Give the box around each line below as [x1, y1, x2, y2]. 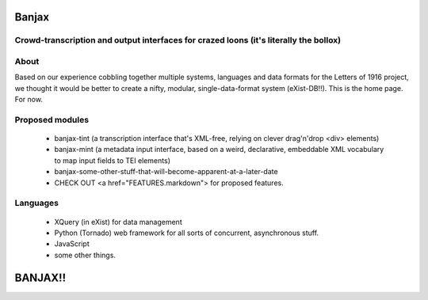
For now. [14, 95, 44, 104]
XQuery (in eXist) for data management [54, 217, 182, 226]
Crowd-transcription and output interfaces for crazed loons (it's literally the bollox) [14, 35, 342, 46]
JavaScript [54, 239, 90, 249]
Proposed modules [14, 114, 90, 125]
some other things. [54, 250, 117, 260]
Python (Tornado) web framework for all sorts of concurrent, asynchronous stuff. [54, 228, 319, 237]
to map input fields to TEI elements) [54, 155, 170, 165]
